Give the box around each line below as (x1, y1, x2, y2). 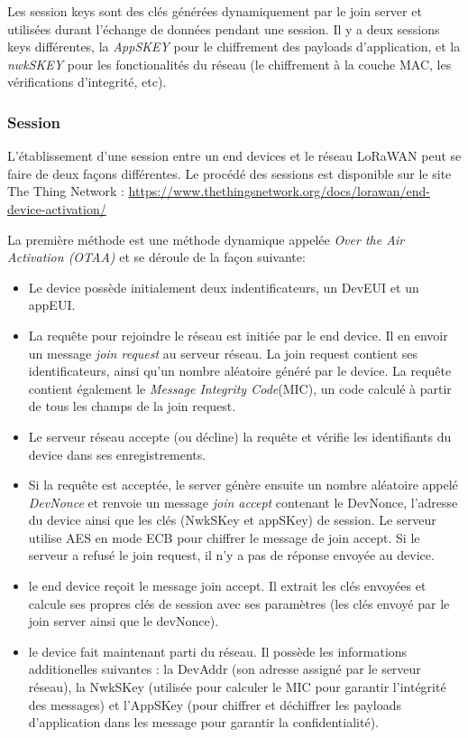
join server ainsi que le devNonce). (28, 612, 219, 631)
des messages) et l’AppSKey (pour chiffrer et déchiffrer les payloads (28, 695, 402, 714)
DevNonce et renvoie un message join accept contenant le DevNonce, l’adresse (28, 492, 458, 511)
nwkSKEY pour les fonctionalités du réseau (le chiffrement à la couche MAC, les (7, 54, 452, 73)
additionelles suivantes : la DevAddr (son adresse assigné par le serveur (28, 659, 421, 678)
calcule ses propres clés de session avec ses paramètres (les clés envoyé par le (28, 593, 450, 612)
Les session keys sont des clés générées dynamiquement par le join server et (7, 2, 422, 20)
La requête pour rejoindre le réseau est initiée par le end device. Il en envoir (28, 325, 448, 344)
